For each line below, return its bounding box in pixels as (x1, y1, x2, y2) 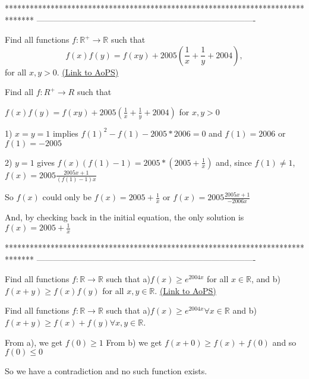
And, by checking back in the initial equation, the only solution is (5, 211, 244, 223)
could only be (42, 191, 92, 203)
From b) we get (106, 336, 162, 348)
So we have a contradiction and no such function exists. (5, 365, 207, 377)
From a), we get (5, 336, 63, 348)
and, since (216, 156, 252, 168)
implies (52, 127, 78, 139)
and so (272, 336, 297, 348)
